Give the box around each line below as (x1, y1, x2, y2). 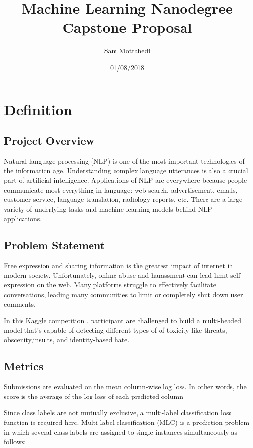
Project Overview (4, 133, 95, 148)
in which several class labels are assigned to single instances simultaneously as (4, 426, 237, 437)
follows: (4, 436, 26, 447)
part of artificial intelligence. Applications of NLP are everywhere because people (4, 175, 247, 185)
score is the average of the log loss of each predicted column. (4, 391, 185, 401)
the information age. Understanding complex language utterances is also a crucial (4, 165, 248, 175)
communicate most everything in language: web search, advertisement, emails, (4, 184, 238, 195)
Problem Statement (4, 237, 105, 252)
